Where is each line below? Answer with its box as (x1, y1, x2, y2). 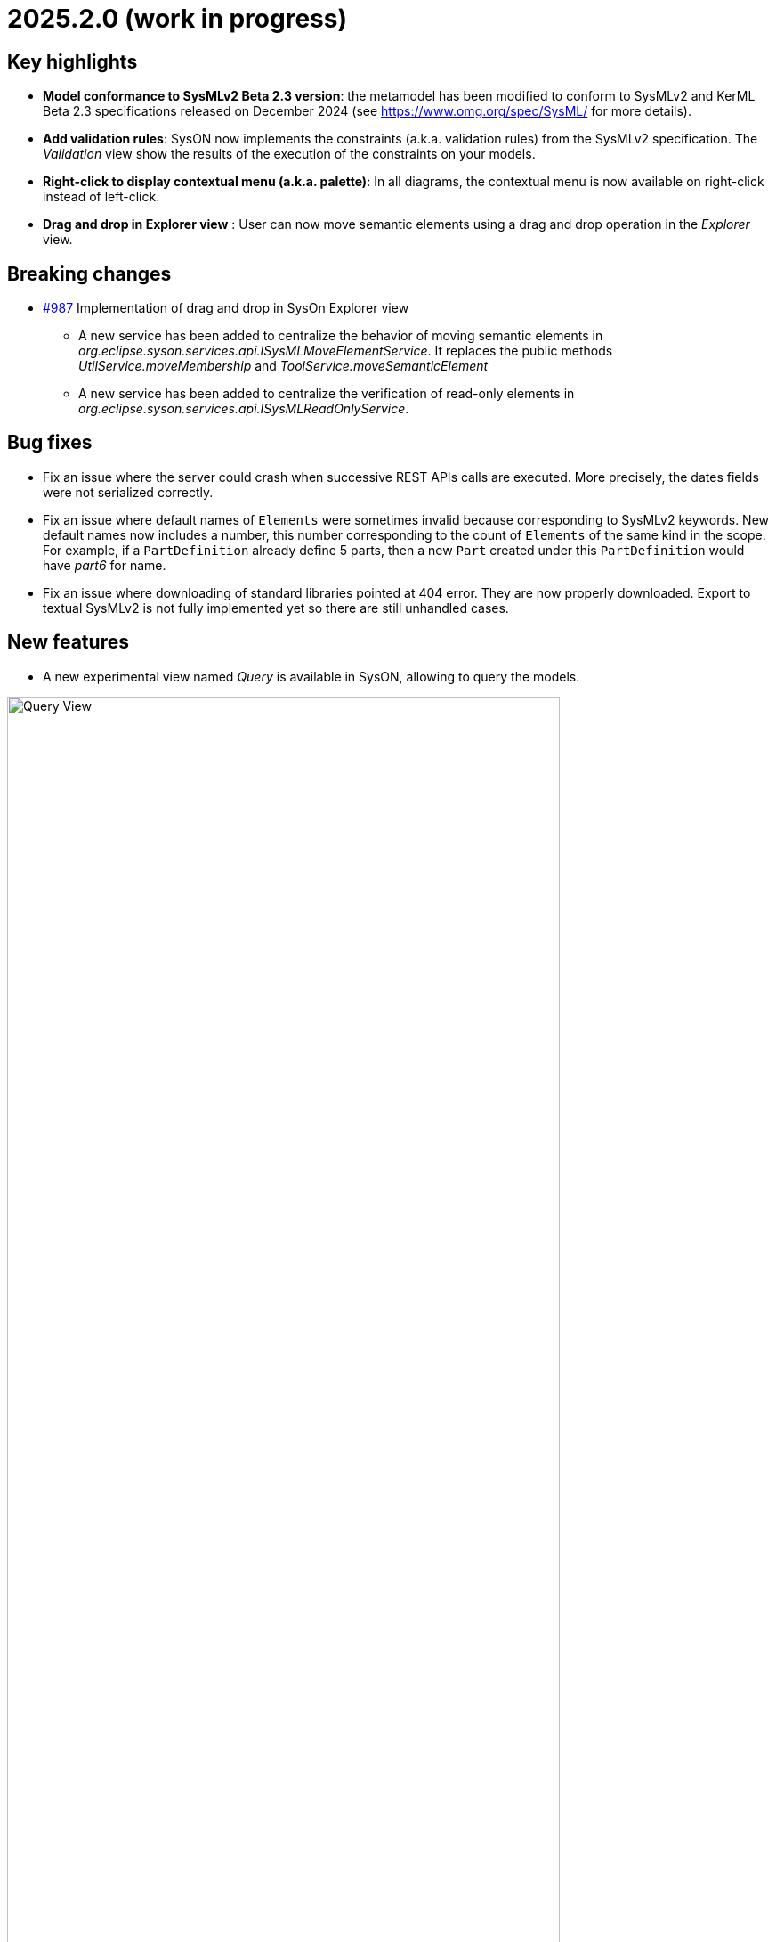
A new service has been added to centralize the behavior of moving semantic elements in (78, 328, 603, 344)
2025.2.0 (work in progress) (7, 4, 348, 34)
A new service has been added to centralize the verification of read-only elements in (78, 386, 575, 402)
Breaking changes (7, 262, 172, 285)
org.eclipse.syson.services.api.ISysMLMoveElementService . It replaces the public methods (78, 343, 613, 359)
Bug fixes (7, 431, 93, 454)
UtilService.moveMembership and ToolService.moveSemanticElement (78, 358, 489, 374)
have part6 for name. (43, 557, 166, 573)
